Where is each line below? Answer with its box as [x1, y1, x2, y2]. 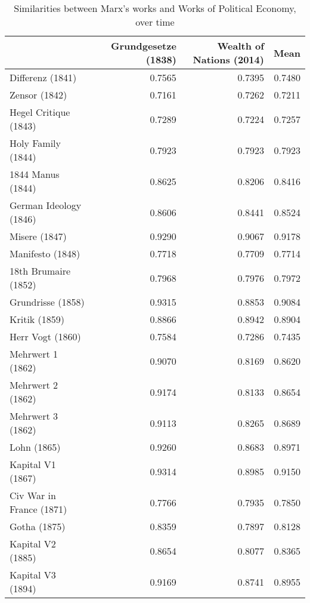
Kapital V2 [10, 537, 56, 550]
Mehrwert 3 [10, 409, 58, 423]
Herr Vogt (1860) [10, 330, 81, 343]
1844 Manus [10, 167, 60, 181]
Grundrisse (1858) [10, 295, 85, 309]
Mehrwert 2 [10, 378, 58, 392]
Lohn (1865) [10, 440, 61, 454]
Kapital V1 [10, 457, 56, 471]
